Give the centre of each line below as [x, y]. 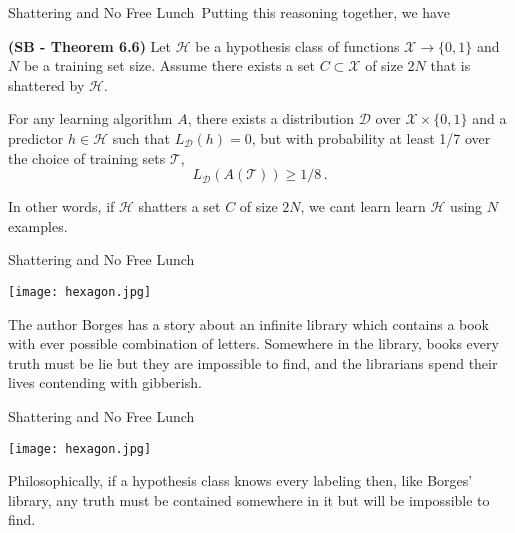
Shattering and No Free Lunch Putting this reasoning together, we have [229, 12]
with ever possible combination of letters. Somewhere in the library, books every [253, 343]
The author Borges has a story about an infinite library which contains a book [249, 323]
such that [141, 137]
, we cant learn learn [363, 206]
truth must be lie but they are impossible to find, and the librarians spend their [253, 362]
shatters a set [179, 206]
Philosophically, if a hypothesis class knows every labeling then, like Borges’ [240, 480]
